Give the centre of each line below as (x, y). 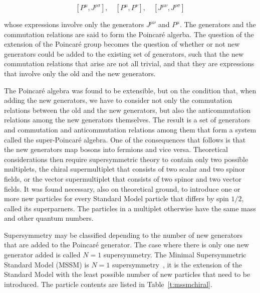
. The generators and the (218, 24)
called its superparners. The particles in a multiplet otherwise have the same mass (130, 208)
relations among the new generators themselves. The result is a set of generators (127, 120)
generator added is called (42, 255)
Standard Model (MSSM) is (47, 264)
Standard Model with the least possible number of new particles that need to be (127, 274)
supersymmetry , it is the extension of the (177, 264)
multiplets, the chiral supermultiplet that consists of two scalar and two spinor (124, 169)
